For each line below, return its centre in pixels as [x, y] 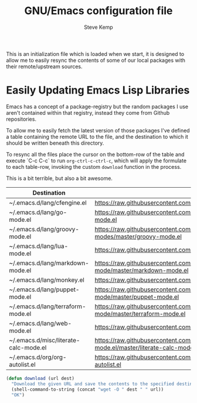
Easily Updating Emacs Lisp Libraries [98, 90]
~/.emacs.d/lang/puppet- [44, 289]
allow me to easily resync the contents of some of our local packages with [96, 60]
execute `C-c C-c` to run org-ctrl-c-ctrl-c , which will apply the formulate [96, 161]
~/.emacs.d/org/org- [38, 357]
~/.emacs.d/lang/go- [38, 212]
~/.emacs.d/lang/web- [40, 323]
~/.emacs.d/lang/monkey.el [47, 279]
